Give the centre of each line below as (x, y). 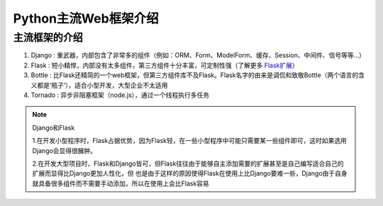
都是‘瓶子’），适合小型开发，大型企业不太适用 (102, 85)
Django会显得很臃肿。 (65, 150)
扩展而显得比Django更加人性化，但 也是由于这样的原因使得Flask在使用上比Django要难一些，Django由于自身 (190, 173)
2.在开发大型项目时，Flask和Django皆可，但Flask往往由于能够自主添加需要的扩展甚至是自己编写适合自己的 (188, 164)
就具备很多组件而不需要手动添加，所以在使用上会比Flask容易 (121, 183)
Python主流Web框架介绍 (86, 18)
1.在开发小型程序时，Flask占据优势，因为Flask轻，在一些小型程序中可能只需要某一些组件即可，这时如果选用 (189, 141)
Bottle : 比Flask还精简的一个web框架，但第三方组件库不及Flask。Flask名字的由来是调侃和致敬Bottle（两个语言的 (195, 75)
